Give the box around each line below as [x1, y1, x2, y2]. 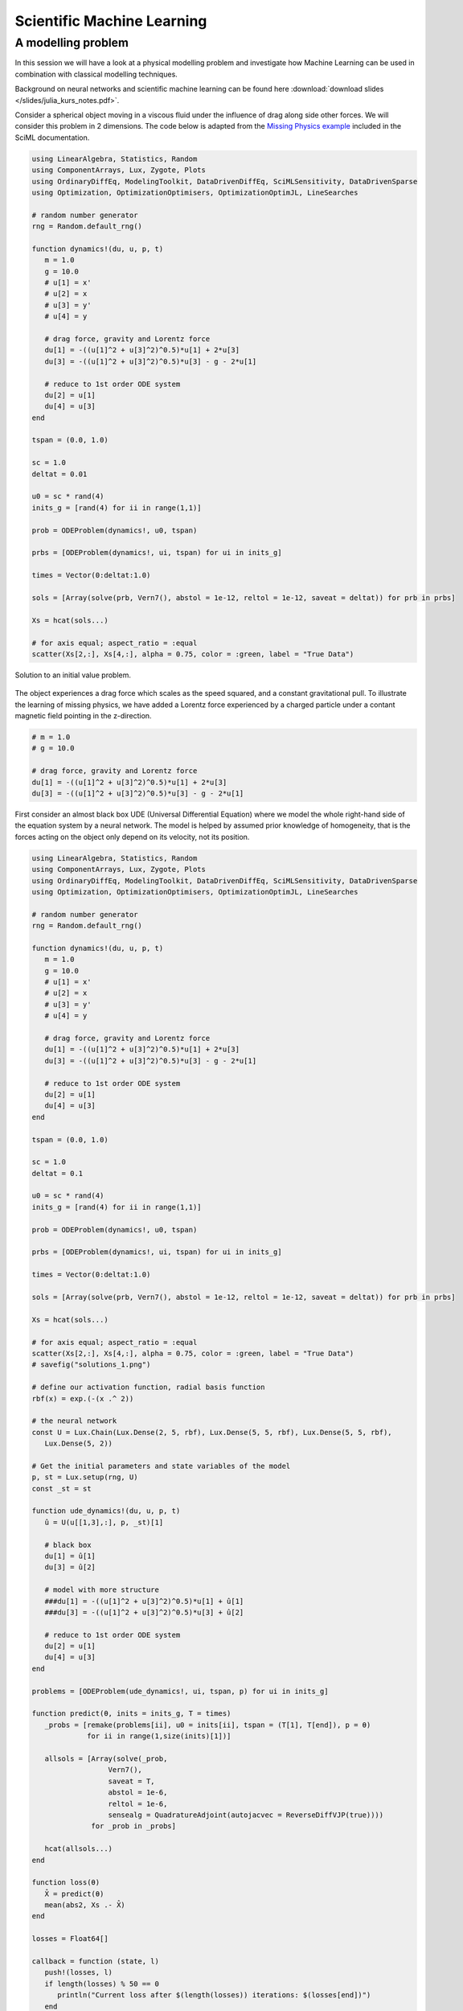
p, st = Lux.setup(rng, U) [31, 1473, 138, 1482]
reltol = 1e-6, [108, 1799, 168, 1808]
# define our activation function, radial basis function [31, 1383, 265, 1392]
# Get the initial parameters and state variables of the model [31, 1461, 291, 1470]
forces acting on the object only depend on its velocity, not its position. [14, 832, 250, 841]
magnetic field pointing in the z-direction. [14, 711, 152, 721]
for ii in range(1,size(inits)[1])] [87, 1732, 231, 1741]
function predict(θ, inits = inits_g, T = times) [31, 1709, 231, 1718]
